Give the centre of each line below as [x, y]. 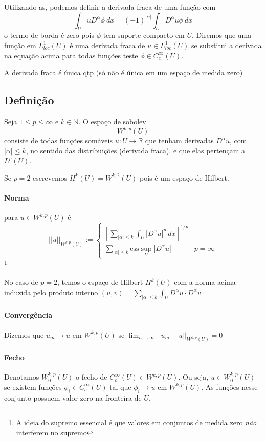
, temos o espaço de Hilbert [100, 282]
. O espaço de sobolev [112, 121]
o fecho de [92, 377]
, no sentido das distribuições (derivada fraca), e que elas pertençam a [136, 150]
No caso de [21, 282]
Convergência [28, 315]
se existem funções [33, 387]
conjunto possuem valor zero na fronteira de [73, 397]
